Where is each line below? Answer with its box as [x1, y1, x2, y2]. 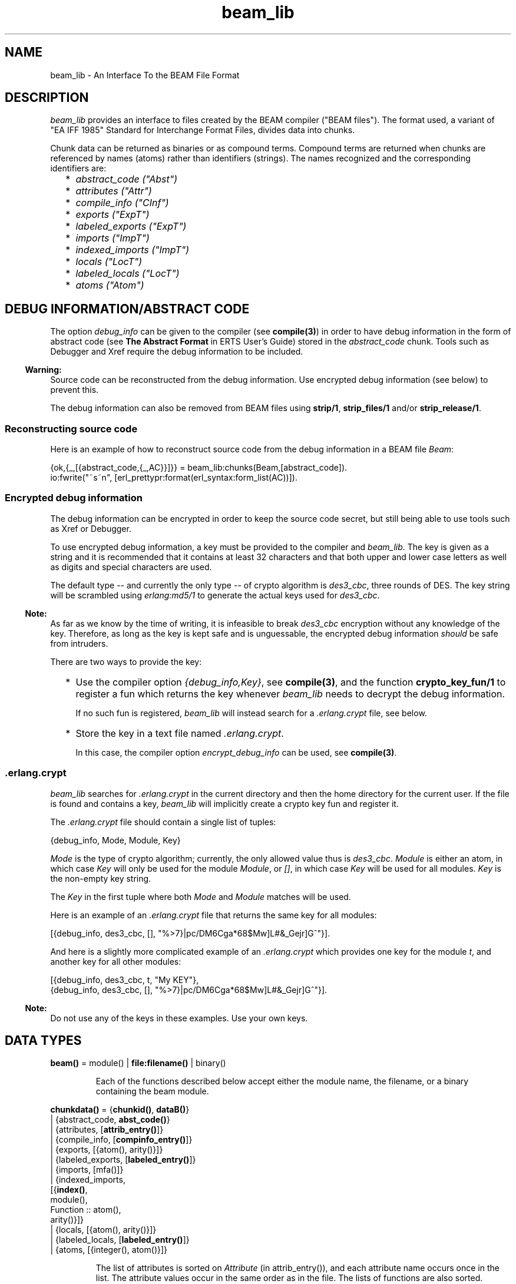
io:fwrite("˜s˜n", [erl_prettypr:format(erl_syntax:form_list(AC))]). [50, 472, 297, 483]
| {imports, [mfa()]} [50, 1164, 124, 1175]
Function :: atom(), [50, 1204, 121, 1215]
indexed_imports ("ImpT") [75, 244, 189, 256]
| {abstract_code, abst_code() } [50, 1114, 170, 1125]
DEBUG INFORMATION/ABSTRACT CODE [5, 301, 250, 316]
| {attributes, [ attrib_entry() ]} [50, 1124, 164, 1135]
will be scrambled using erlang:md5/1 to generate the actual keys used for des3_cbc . [50, 590, 380, 600]
